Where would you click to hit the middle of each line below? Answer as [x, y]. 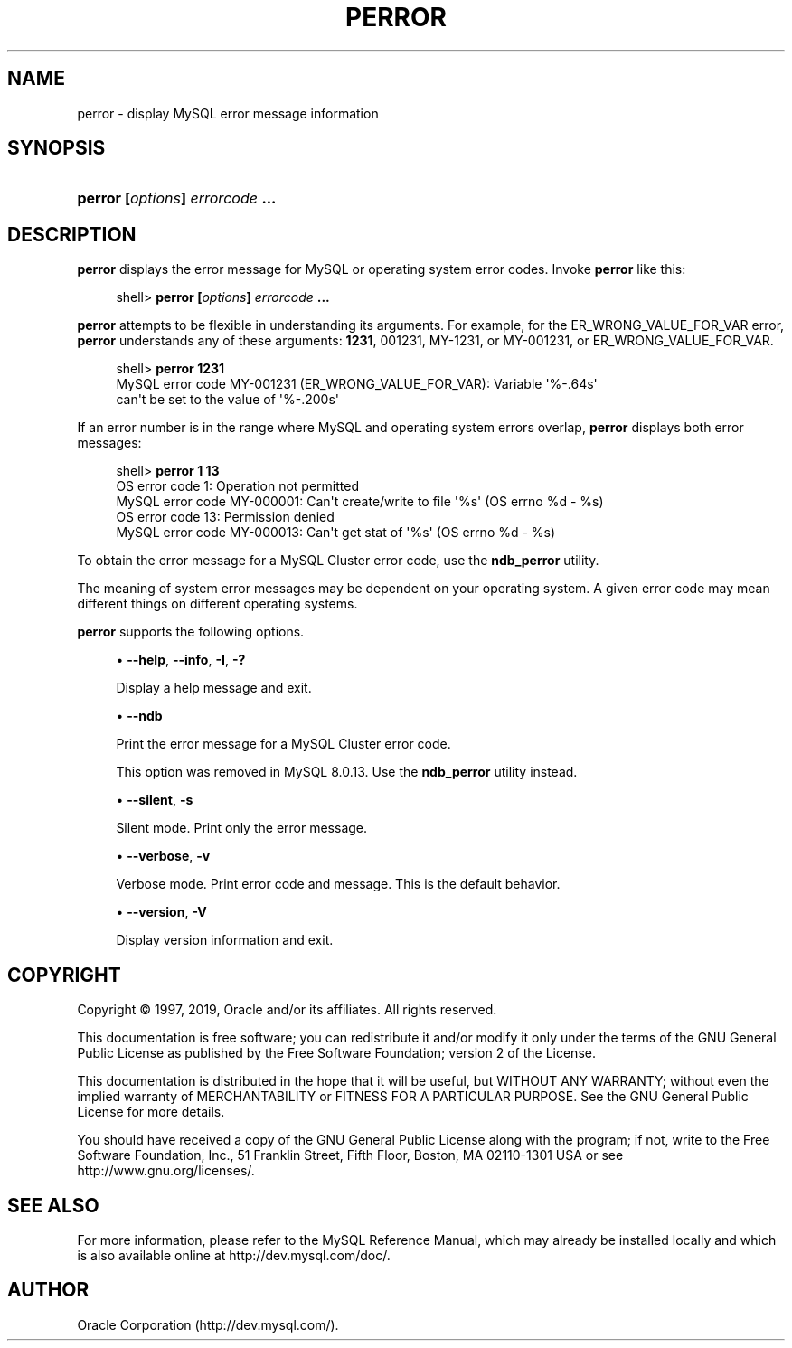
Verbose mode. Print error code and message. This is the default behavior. [338, 884]
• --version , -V [161, 912]
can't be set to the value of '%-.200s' [227, 400]
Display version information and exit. [225, 940]
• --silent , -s [155, 800]
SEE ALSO [53, 1205]
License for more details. [151, 1112]
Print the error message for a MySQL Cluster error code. [283, 744]
